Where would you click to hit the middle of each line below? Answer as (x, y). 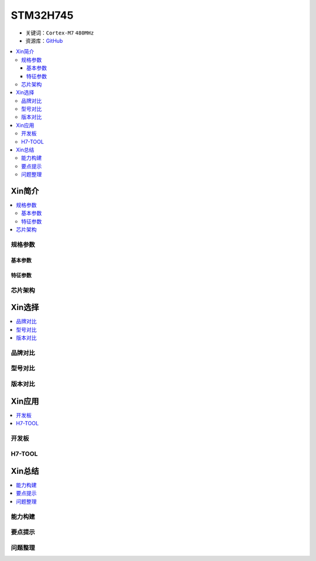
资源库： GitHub (44, 40)
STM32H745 (42, 15)
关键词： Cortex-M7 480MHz (60, 33)
